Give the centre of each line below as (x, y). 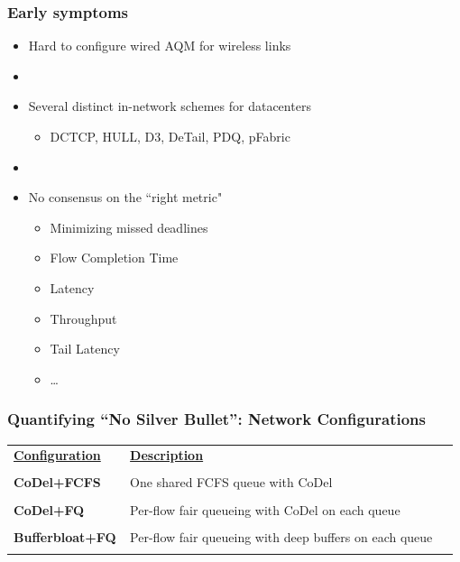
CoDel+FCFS (57, 482)
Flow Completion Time (114, 258)
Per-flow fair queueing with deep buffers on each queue (281, 536)
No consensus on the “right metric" (125, 197)
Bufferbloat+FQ (65, 536)
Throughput (83, 318)
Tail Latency (85, 349)
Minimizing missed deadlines (129, 227)
